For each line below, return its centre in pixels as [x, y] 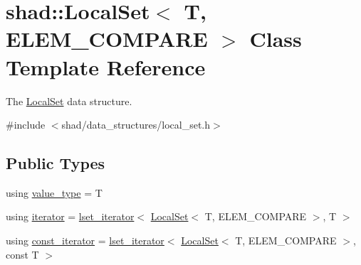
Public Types [56, 163]
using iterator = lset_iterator [70, 216]
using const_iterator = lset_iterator [85, 240]
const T [22, 254]
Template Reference [106, 66]
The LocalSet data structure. [69, 101]
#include [26, 125]
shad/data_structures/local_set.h [136, 125]
